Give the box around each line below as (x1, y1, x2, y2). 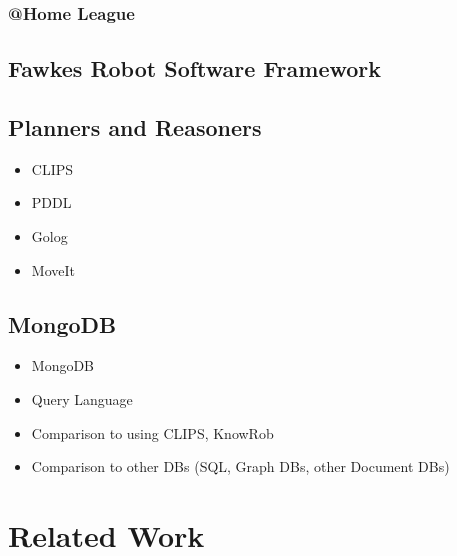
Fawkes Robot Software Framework (8, 53, 382, 84)
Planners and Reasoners (8, 112, 262, 143)
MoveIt (31, 259, 75, 280)
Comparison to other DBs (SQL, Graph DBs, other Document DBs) (31, 456, 450, 477)
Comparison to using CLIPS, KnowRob (31, 422, 274, 443)
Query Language (31, 389, 133, 409)
